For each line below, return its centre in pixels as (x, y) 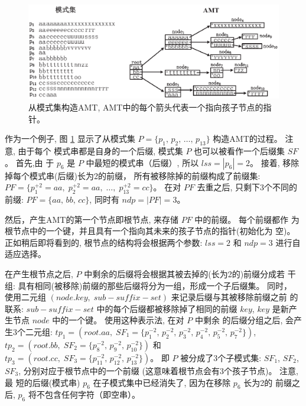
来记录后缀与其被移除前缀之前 (229, 297)
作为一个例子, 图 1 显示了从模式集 (70, 139)
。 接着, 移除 (275, 162)
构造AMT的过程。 (248, 139)
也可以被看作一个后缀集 (240, 150)
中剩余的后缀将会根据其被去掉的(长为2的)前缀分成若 (185, 273)
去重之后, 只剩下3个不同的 (247, 187)
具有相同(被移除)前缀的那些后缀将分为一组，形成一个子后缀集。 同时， (155, 285)
